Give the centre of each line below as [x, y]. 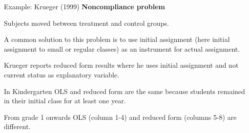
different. [17, 126]
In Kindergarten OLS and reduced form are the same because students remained [124, 91]
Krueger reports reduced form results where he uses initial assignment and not [121, 65]
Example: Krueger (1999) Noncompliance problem [84, 6]
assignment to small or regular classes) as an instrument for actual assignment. [122, 48]
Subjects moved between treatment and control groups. [86, 23]
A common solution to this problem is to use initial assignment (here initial [117, 39]
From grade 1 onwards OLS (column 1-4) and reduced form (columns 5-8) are [120, 117]
